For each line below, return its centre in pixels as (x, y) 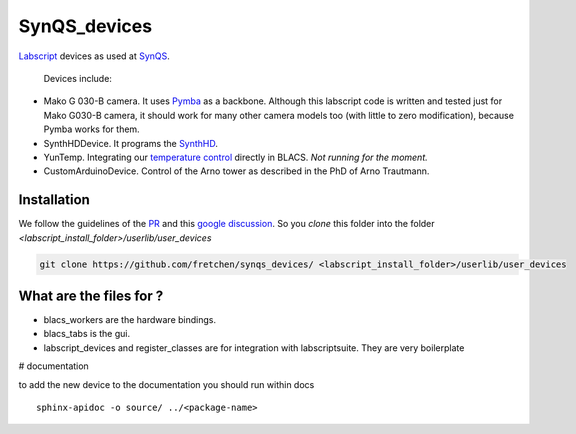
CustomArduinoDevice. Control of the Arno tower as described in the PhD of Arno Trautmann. (236, 171)
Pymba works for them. (91, 129)
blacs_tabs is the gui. (86, 334)
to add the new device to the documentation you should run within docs (166, 384)
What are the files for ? (91, 295)
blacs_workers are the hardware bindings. (130, 320)
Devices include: (77, 78)
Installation (54, 200)
